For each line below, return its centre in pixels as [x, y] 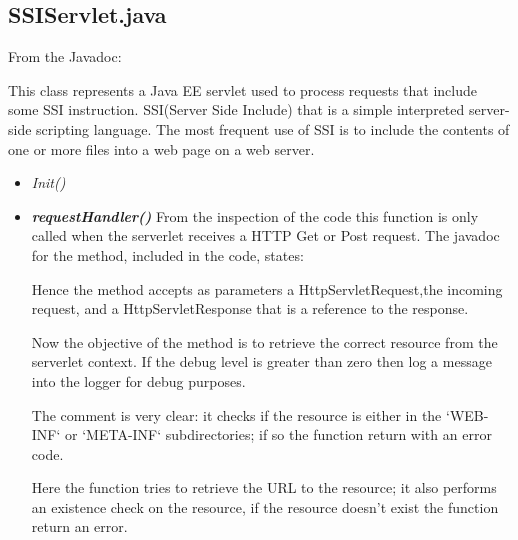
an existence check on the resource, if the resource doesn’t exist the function [265, 506]
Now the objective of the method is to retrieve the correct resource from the [264, 341]
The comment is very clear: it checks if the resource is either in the [236, 414]
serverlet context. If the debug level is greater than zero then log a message [261, 361]
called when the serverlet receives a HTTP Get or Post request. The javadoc [265, 235]
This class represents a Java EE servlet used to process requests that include [242, 89]
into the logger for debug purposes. [138, 380]
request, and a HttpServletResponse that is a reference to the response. [250, 308]
